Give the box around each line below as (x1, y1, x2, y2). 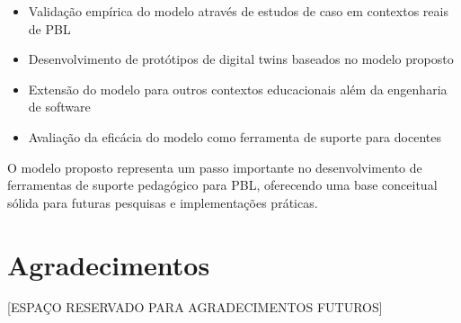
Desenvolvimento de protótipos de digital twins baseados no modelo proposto (28, 49, 454, 68)
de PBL (28, 19, 71, 38)
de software (28, 97, 91, 116)
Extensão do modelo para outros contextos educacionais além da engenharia (28, 79, 448, 98)
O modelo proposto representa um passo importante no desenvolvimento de (7, 157, 422, 176)
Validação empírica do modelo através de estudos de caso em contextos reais (28, 2, 448, 20)
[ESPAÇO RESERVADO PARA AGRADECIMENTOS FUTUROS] (7, 298, 383, 317)
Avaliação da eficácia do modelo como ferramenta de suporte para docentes (28, 127, 441, 146)
